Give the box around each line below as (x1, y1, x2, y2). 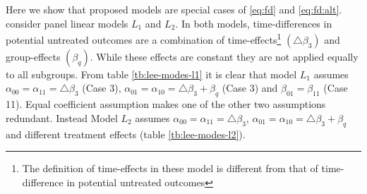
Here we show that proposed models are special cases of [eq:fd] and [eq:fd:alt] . (6, 2, 342, 16)
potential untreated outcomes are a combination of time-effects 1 (6, 30, 282, 47)
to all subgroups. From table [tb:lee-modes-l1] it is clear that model (6, 66, 297, 81)
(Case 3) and (222, 80, 278, 95)
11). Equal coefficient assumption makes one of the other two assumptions (6, 97, 326, 111)
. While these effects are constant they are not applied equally (90, 49, 359, 63)
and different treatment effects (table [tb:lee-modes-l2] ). (6, 126, 246, 141)
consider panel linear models (6, 16, 128, 30)
